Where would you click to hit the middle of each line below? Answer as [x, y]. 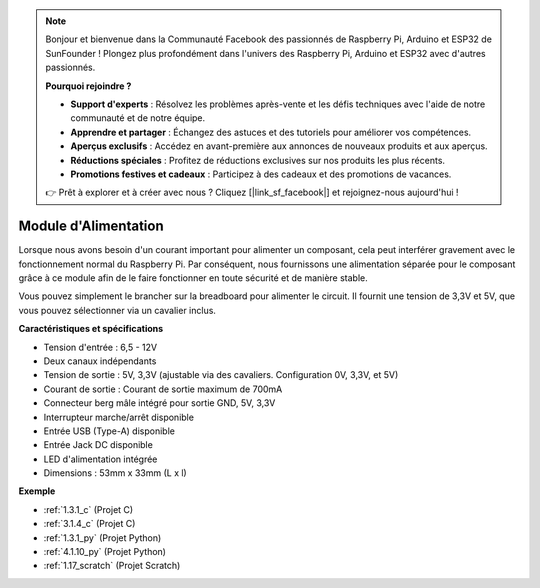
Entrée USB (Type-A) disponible [109, 431]
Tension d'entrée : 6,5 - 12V [100, 347]
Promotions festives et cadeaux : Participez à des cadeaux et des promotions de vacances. [261, 174]
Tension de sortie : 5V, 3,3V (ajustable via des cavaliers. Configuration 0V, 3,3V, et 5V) [221, 375]
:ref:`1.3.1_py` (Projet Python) [102, 537]
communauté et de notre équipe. [138, 118]
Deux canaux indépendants [100, 361]
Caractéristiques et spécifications [91, 329]
